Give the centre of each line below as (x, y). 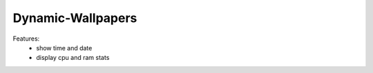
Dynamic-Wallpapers (75, 18)
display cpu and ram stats (73, 58)
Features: (26, 39)
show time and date (64, 48)
